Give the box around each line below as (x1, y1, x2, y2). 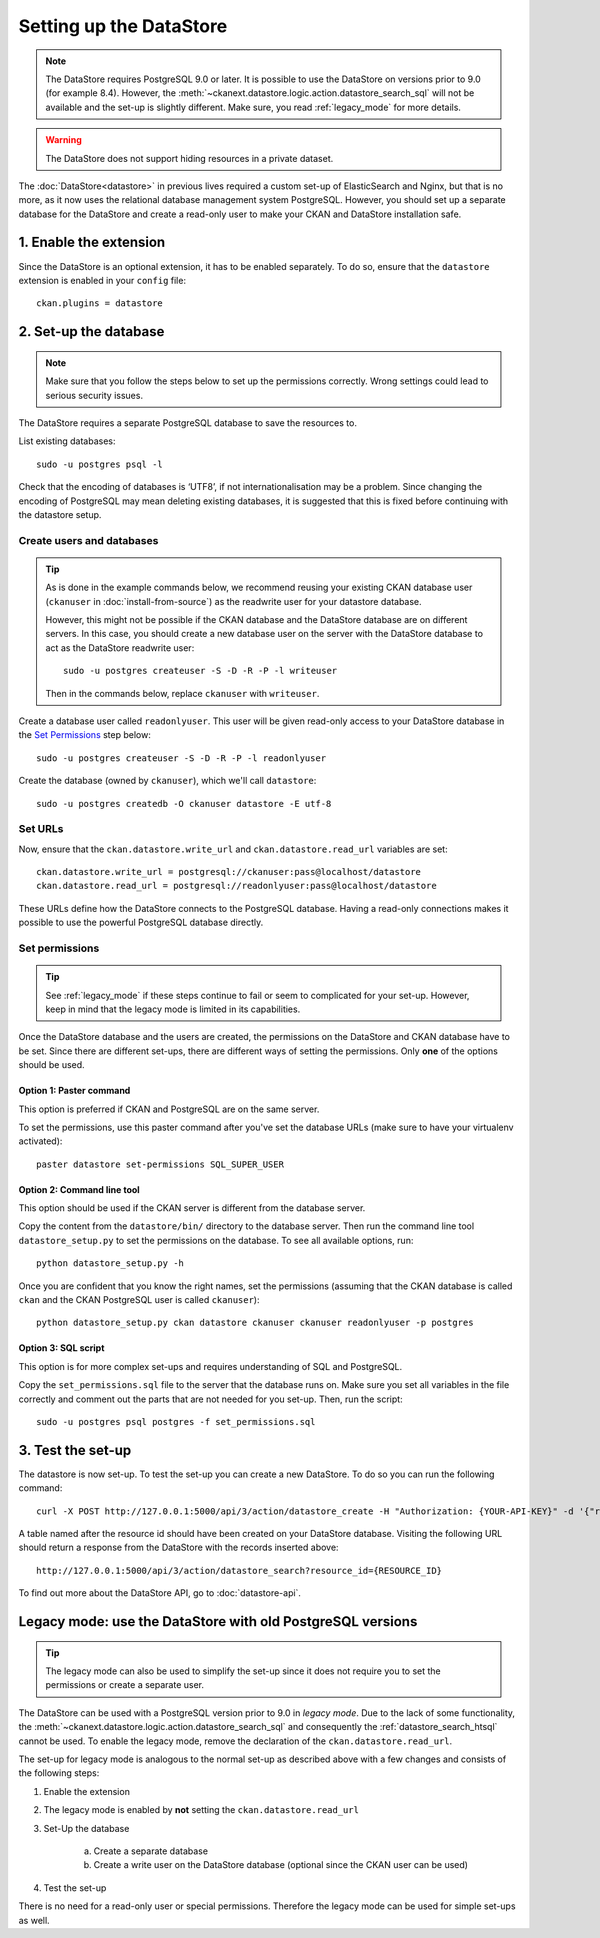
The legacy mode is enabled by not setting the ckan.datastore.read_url (43, 1804, 360, 1816)
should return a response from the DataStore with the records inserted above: (18, 1541, 339, 1554)
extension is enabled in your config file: (18, 274, 187, 286)
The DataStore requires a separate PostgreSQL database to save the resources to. (18, 416, 357, 429)
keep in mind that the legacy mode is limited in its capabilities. (45, 1003, 301, 1015)
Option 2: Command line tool (18, 1183, 140, 1195)
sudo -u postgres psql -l (36, 458, 164, 470)
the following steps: (18, 1767, 100, 1779)
